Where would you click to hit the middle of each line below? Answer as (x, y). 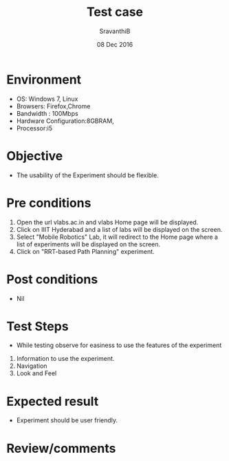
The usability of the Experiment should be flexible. (87, 175)
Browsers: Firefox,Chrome (53, 106)
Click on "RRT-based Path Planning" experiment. (86, 251)
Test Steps (38, 326)
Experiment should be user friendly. (67, 420)
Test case (115, 12)
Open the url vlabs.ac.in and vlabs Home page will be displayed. (107, 222)
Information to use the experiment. (65, 359)
